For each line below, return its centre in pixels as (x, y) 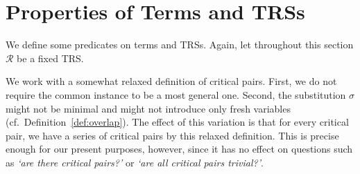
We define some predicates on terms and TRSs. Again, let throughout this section (180, 45)
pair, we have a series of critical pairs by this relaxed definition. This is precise (172, 135)
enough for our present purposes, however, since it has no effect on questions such (179, 149)
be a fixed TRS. (50, 58)
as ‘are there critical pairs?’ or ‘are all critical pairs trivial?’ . (135, 162)
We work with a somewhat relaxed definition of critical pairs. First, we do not (171, 81)
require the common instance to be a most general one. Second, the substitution (176, 94)
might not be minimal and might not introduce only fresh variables (148, 108)
